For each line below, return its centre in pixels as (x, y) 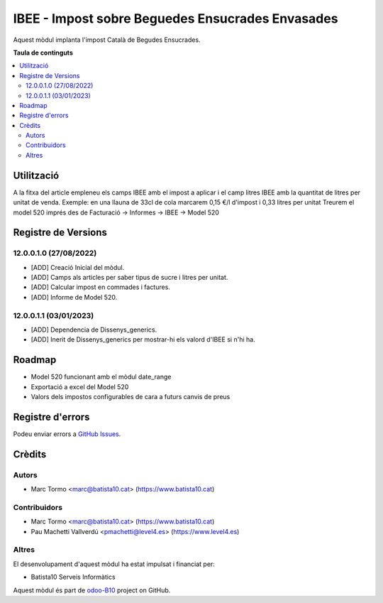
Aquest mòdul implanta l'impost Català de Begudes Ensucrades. (107, 40)
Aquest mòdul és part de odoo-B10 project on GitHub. (92, 590)
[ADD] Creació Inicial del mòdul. (78, 267)
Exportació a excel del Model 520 (80, 386)
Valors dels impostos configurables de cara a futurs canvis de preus (131, 397)
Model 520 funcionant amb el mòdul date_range (101, 377)
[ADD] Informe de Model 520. (74, 297)
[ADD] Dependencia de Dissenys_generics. (94, 330)
